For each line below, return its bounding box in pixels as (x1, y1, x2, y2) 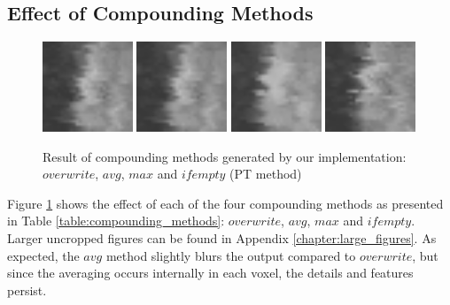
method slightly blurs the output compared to (105, 246, 356, 264)
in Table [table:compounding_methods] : (7, 211, 225, 230)
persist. (7, 280, 47, 299)
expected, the (7, 246, 80, 264)
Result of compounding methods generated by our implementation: (43, 147, 407, 165)
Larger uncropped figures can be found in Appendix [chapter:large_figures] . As (7, 228, 437, 247)
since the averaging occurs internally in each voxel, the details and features (7, 263, 414, 282)
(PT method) (229, 164, 302, 183)
